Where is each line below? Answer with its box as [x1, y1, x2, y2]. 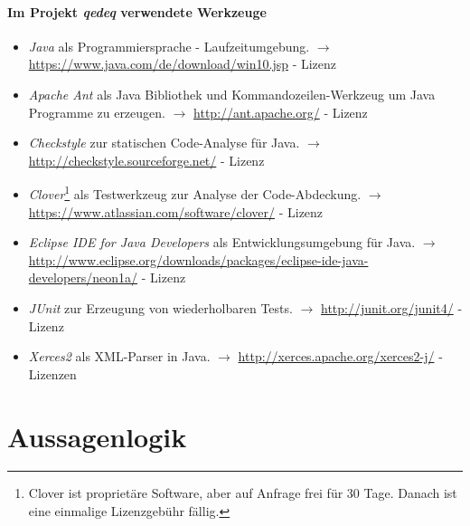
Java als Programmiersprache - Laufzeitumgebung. [28, 36, 310, 55]
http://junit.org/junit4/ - [321, 298, 463, 317]
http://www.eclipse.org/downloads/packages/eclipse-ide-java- [28, 250, 369, 269]
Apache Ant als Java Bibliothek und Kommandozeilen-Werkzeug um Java [28, 84, 436, 103]
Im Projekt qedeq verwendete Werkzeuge [7, 2, 267, 21]
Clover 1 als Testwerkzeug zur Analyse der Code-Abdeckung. [28, 182, 362, 204]
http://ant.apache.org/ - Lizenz [193, 102, 368, 121]
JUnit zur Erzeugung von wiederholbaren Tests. [28, 298, 293, 317]
